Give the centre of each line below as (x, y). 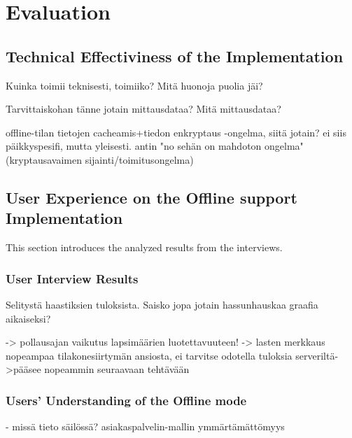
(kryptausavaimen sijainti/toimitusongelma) (100, 159)
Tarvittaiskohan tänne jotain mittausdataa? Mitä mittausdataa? (143, 109)
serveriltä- (317, 355)
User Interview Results (72, 278)
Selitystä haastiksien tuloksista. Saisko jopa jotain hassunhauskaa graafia (162, 304)
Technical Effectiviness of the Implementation (175, 56)
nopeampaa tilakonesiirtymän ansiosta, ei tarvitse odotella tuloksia (149, 355)
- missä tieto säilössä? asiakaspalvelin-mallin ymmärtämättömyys (145, 426)
